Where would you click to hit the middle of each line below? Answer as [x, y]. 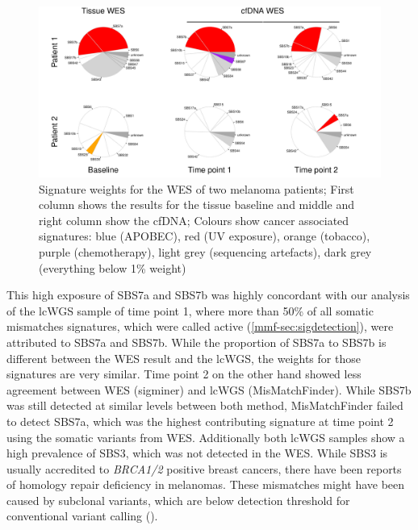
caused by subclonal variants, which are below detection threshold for [178, 500]
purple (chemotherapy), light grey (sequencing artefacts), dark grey [205, 251]
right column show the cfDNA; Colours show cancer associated [194, 220]
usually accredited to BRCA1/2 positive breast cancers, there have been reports [204, 468]
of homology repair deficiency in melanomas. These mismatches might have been [206, 484]
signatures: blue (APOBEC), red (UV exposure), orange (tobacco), [205, 236]
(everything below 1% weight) [113, 267]
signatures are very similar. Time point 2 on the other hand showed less [184, 374]
